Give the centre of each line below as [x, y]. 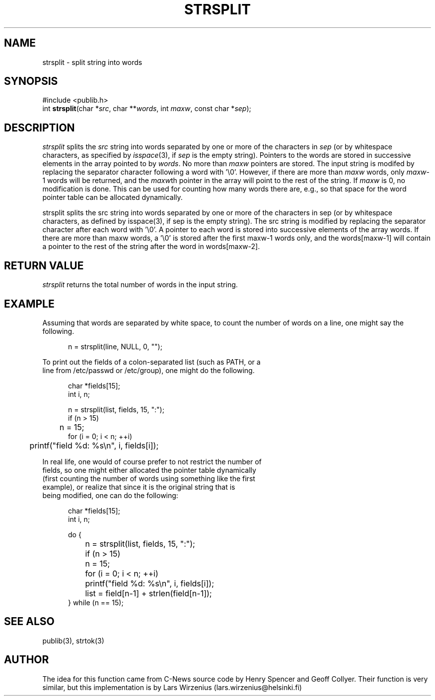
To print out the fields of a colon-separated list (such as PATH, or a [151, 362]
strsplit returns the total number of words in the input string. [140, 285]
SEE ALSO [29, 622]
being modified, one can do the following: [110, 495]
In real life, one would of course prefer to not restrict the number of [152, 461]
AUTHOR [27, 660]
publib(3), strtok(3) [73, 640]
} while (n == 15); [96, 602]
